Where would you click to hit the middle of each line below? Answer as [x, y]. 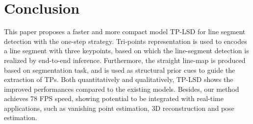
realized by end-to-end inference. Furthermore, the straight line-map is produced [125, 60]
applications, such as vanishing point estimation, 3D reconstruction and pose [119, 108]
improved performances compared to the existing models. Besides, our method [122, 89]
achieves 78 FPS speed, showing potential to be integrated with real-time [114, 98]
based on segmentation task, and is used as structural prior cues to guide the [120, 70]
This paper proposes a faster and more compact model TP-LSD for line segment [125, 31]
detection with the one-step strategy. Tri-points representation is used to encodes [126, 41]
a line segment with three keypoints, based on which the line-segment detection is [126, 51]
